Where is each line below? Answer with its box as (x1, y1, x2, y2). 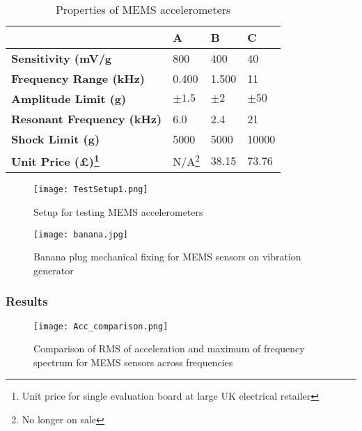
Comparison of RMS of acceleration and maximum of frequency (33, 341, 305, 356)
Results (6, 292, 48, 310)
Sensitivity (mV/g (11, 50, 112, 66)
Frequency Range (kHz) (11, 70, 145, 86)
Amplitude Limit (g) (11, 91, 127, 107)
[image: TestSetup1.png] (33, 185, 148, 195)
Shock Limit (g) (11, 131, 100, 147)
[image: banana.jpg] (33, 229, 129, 240)
